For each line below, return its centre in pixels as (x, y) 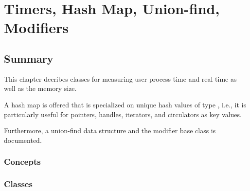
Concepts (22, 162)
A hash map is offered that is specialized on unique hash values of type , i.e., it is (125, 104)
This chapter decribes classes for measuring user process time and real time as (120, 78)
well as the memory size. (40, 88)
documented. (23, 140)
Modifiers (36, 27)
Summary (29, 58)
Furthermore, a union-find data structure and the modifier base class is (110, 130)
